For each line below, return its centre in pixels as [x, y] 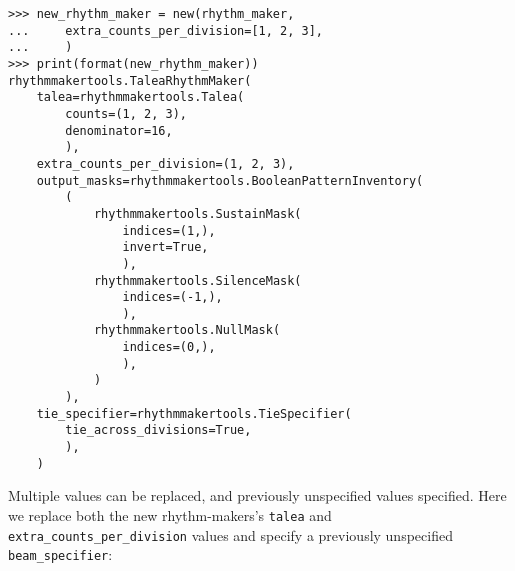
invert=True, [165, 247]
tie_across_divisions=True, [158, 430]
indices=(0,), [169, 347]
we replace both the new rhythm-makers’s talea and [170, 514]
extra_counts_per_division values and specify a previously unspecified [230, 534]
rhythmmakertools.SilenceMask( [197, 280]
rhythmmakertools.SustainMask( [197, 213]
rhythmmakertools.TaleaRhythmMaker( [130, 80]
